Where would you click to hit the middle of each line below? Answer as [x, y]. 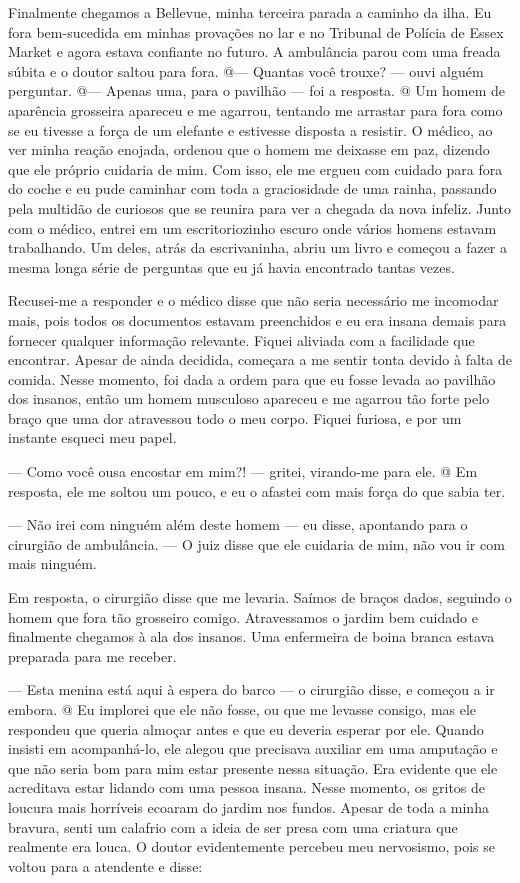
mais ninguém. [52, 563]
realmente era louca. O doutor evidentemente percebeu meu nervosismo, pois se [251, 846]
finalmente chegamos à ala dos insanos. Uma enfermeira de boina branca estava [251, 636]
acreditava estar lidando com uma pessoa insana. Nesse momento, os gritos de [247, 787]
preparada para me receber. [92, 655]
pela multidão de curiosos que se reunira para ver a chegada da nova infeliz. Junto [260, 207]
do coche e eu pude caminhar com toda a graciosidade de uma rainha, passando [252, 188]
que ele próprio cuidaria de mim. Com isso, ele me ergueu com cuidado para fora [255, 168]
